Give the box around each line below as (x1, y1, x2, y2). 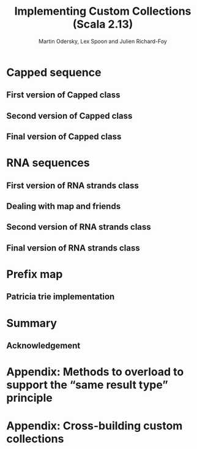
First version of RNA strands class (6, 180, 139, 191)
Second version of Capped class (6, 110, 133, 121)
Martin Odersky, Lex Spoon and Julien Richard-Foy (39, 37, 167, 45)
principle (6, 391, 53, 405)
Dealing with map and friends (6, 201, 121, 212)
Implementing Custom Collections (14, 4, 191, 18)
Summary (6, 316, 57, 330)
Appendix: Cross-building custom (6, 419, 183, 433)
